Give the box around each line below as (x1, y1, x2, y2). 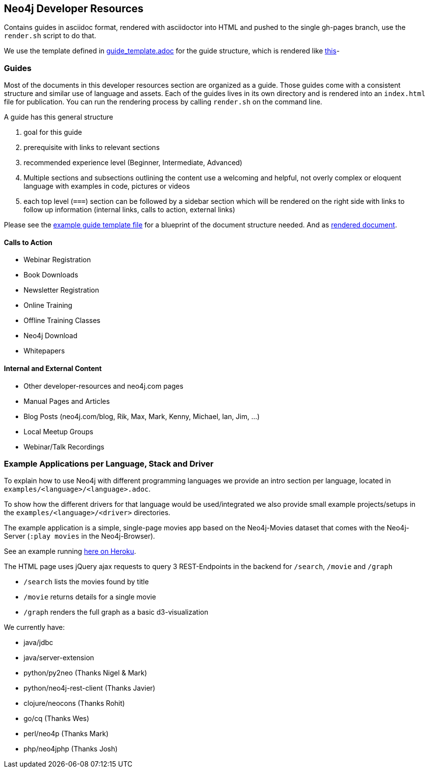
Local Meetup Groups (24, 427, 94, 436)
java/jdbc (24, 638, 53, 647)
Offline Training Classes (24, 316, 101, 325)
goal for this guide (24, 128, 82, 137)
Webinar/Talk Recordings (24, 442, 104, 451)
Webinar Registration (24, 255, 91, 264)
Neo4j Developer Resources (4, 2, 144, 15)
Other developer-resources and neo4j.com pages (24, 381, 183, 390)
